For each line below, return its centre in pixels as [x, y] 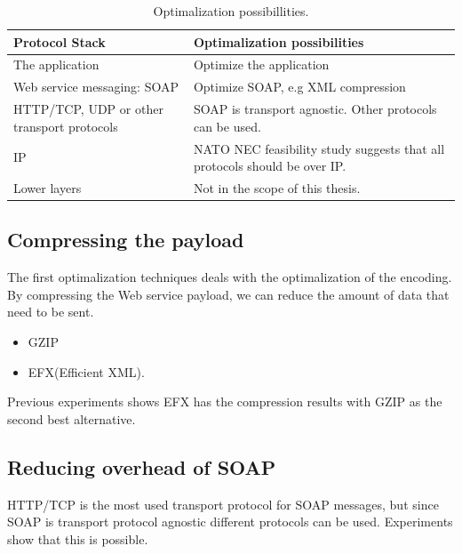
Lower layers [48, 188]
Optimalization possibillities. [231, 11]
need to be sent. [51, 312]
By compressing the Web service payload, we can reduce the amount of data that [228, 294]
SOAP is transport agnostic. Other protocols [315, 109]
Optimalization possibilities [279, 41]
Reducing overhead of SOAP [142, 466]
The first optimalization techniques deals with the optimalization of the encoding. [230, 277]
